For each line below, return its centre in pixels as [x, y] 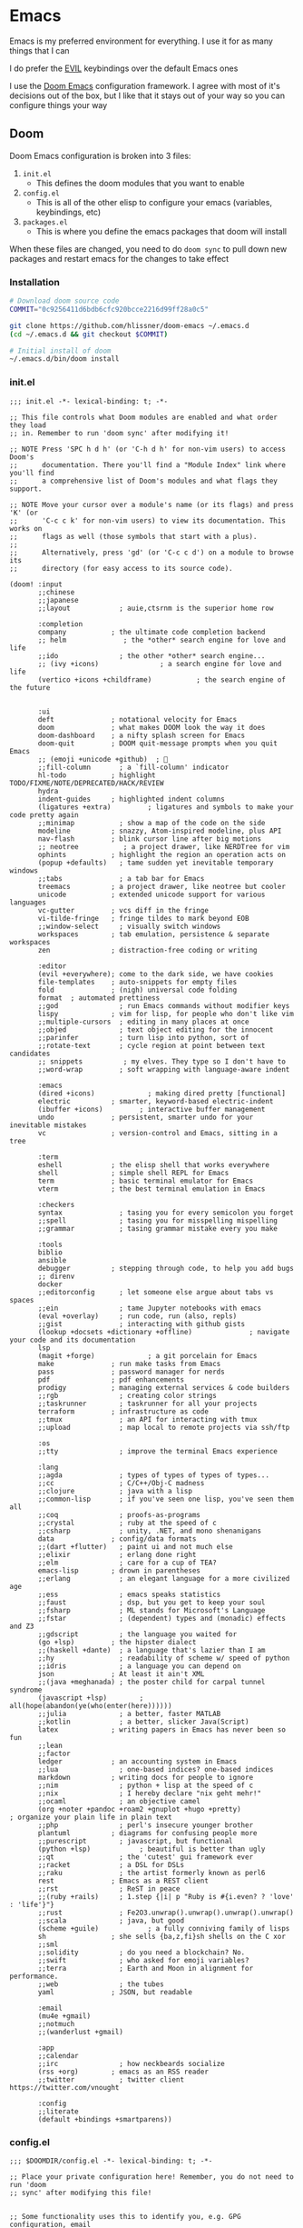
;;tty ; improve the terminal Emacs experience [158, 1451]
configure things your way [59, 105]
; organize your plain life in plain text [91, 1817]
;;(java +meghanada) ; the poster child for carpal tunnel [151, 1682]
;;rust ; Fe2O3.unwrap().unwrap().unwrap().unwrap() [166, 1913]
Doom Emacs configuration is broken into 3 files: [100, 155]
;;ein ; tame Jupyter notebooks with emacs [149, 1308]
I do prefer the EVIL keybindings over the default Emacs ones [124, 68]
